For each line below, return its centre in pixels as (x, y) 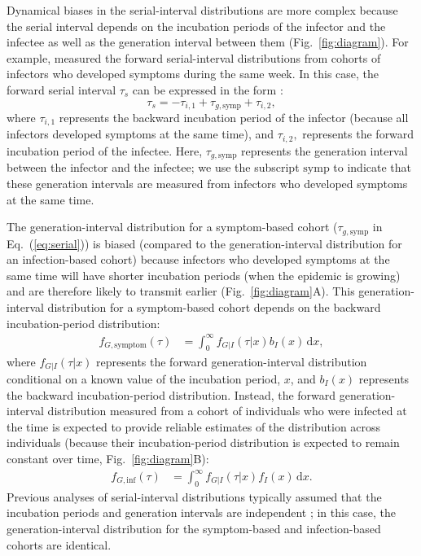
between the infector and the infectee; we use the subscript (153, 167)
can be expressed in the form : (208, 89)
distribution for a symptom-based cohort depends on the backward (214, 306)
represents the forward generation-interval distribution (232, 361)
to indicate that (373, 167)
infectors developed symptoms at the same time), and (140, 134)
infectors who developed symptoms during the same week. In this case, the (193, 74)
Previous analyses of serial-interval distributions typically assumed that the (194, 496)
